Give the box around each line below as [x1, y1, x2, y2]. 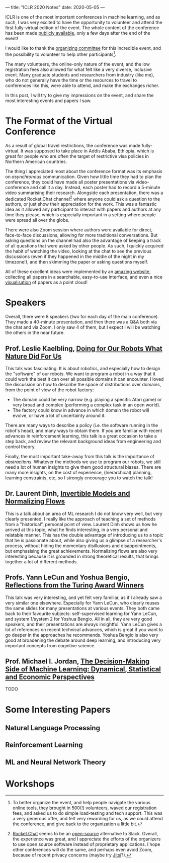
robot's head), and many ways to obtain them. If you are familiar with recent [5, 427, 162, 434]
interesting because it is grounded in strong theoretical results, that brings [5, 553, 159, 559]
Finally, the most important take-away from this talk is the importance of [5, 454, 155, 459]
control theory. [5, 444, 36, 450]
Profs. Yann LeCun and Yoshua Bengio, [5, 573, 130, 582]
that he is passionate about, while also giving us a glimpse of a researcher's [5, 537, 162, 543]
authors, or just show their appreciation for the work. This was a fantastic [5, 201, 157, 207]
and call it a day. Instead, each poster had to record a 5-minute [30, 184, 160, 190]
